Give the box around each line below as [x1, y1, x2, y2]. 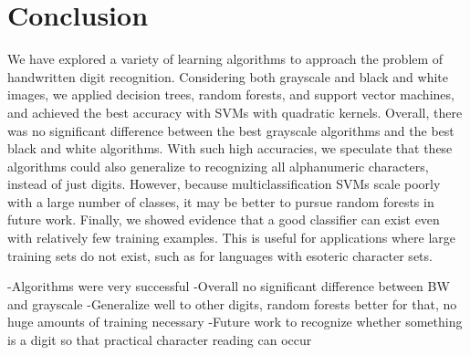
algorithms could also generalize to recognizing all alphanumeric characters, [7, 156, 429, 175]
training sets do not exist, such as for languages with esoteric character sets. [7, 245, 433, 265]
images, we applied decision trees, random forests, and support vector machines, [7, 85, 454, 104]
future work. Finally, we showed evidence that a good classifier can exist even [7, 210, 440, 229]
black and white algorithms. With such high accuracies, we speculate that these [7, 139, 453, 158]
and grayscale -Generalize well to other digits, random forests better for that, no [7, 294, 457, 313]
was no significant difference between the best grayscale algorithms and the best [7, 120, 454, 140]
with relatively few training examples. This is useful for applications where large [7, 228, 455, 247]
